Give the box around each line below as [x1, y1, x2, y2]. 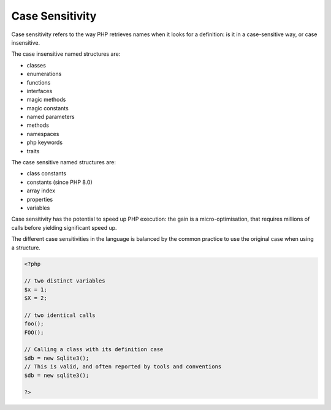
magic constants [26, 104, 69, 112]
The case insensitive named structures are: [11, 50, 121, 58]
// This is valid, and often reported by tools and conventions [24, 363, 222, 370]
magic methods [26, 96, 66, 104]
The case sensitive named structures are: [11, 159, 116, 166]
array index [26, 187, 55, 194]
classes [26, 61, 46, 69]
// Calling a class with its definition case [24, 346, 164, 353]
